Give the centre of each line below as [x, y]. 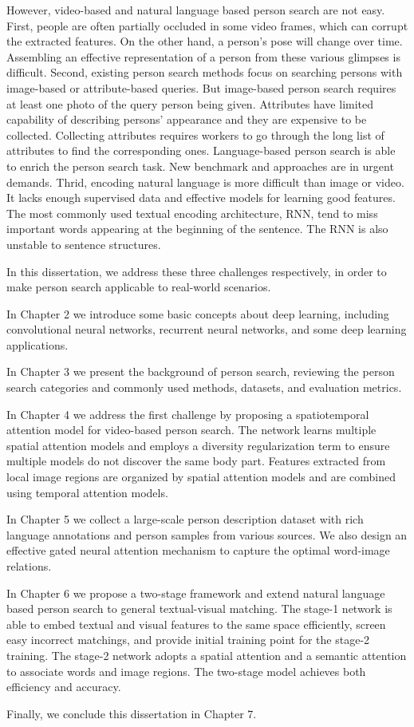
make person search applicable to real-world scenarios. [139, 287]
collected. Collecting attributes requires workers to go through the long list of [195, 134]
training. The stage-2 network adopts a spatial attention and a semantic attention [207, 655]
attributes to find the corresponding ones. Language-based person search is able [201, 150]
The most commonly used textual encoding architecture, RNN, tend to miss [192, 213]
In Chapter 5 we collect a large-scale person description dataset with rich [185, 519]
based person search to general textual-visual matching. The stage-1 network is [199, 608]
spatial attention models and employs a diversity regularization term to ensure [198, 445]
